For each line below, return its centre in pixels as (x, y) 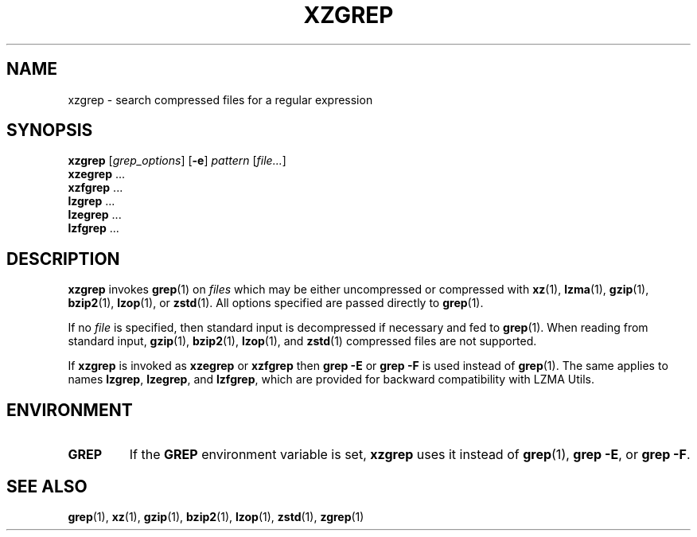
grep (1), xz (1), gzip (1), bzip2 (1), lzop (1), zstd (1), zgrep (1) (216, 516)
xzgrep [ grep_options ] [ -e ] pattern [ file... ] (177, 161)
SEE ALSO (47, 486)
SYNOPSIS (50, 130)
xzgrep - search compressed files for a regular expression (220, 99)
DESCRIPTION (63, 259)
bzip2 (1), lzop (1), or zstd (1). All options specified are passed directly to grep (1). (276, 303)
